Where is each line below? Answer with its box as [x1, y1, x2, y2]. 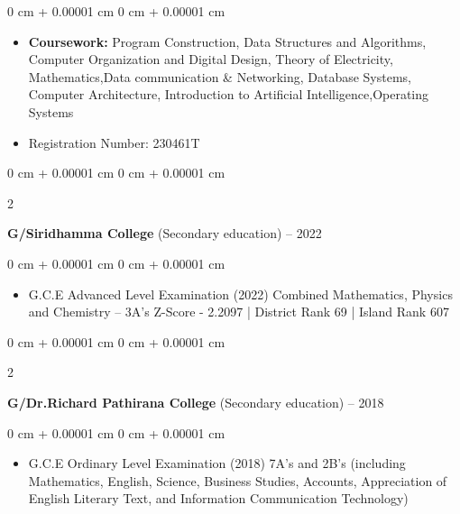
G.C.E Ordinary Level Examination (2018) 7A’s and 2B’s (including [28, 454, 406, 473]
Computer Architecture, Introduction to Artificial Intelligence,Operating [28, 85, 429, 104]
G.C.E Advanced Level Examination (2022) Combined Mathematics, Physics [28, 284, 453, 303]
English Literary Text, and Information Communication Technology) [28, 489, 409, 508]
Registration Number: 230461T [28, 133, 200, 151]
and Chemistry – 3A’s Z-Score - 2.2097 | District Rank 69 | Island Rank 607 [28, 302, 449, 321]
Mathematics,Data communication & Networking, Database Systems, [28, 67, 412, 86]
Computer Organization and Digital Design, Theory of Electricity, [28, 50, 393, 69]
